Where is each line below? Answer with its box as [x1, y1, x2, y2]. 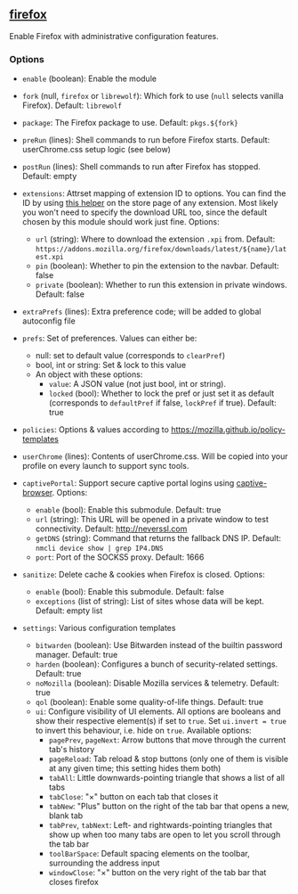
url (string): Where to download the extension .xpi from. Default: [35, 234, 276, 244]
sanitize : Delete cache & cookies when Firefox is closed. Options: [21, 570, 265, 580]
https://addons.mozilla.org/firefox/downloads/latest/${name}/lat [35, 245, 287, 254]
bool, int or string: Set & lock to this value [35, 360, 187, 371]
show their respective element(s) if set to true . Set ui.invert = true [35, 716, 287, 726]
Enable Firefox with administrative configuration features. [9, 30, 220, 41]
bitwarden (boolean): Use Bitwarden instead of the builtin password [35, 640, 283, 651]
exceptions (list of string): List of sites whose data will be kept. [35, 596, 265, 607]
